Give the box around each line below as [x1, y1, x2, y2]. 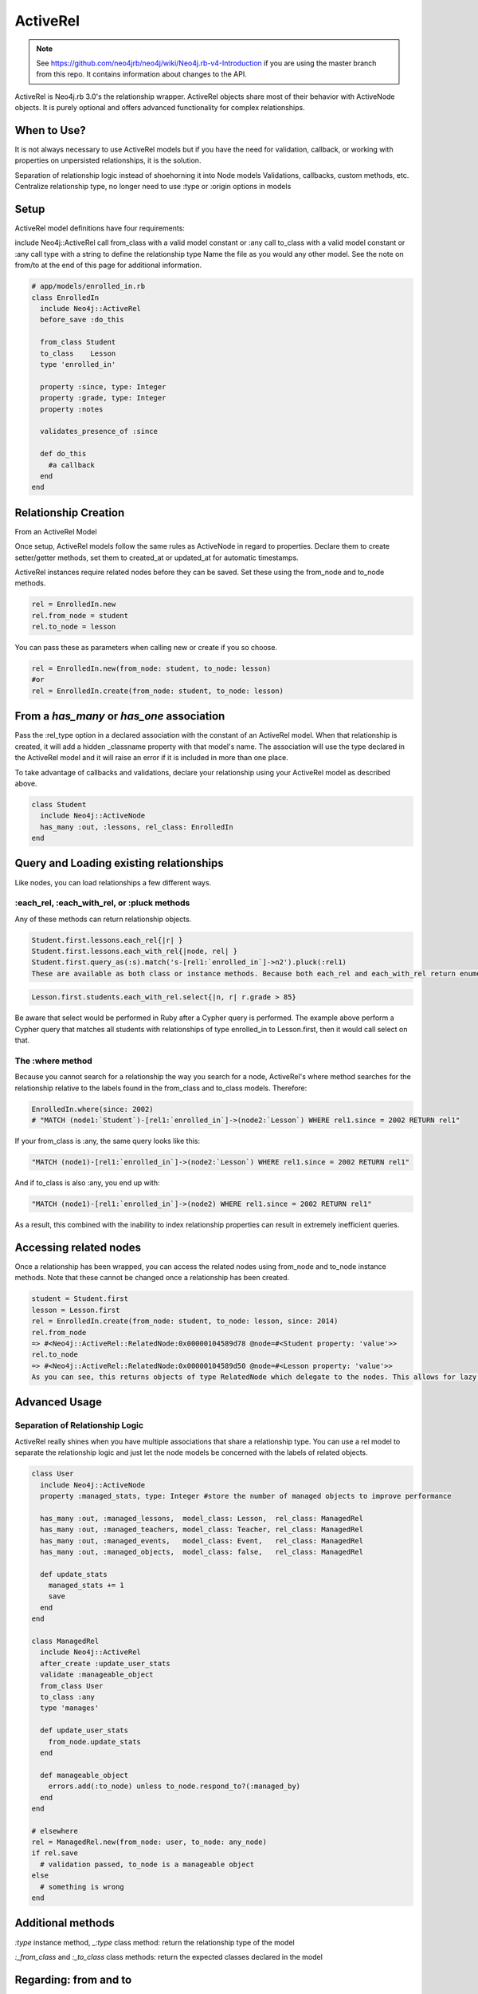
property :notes [40, 404, 104, 414]
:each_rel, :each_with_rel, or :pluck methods [14, 897, 190, 908]
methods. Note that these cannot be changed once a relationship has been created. [14, 1273, 290, 1283]
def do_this [40, 449, 87, 459]
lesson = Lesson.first [31, 1305, 120, 1314]
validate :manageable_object [40, 1670, 155, 1679]
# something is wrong [40, 1882, 125, 1891]
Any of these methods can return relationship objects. [14, 914, 192, 924]
